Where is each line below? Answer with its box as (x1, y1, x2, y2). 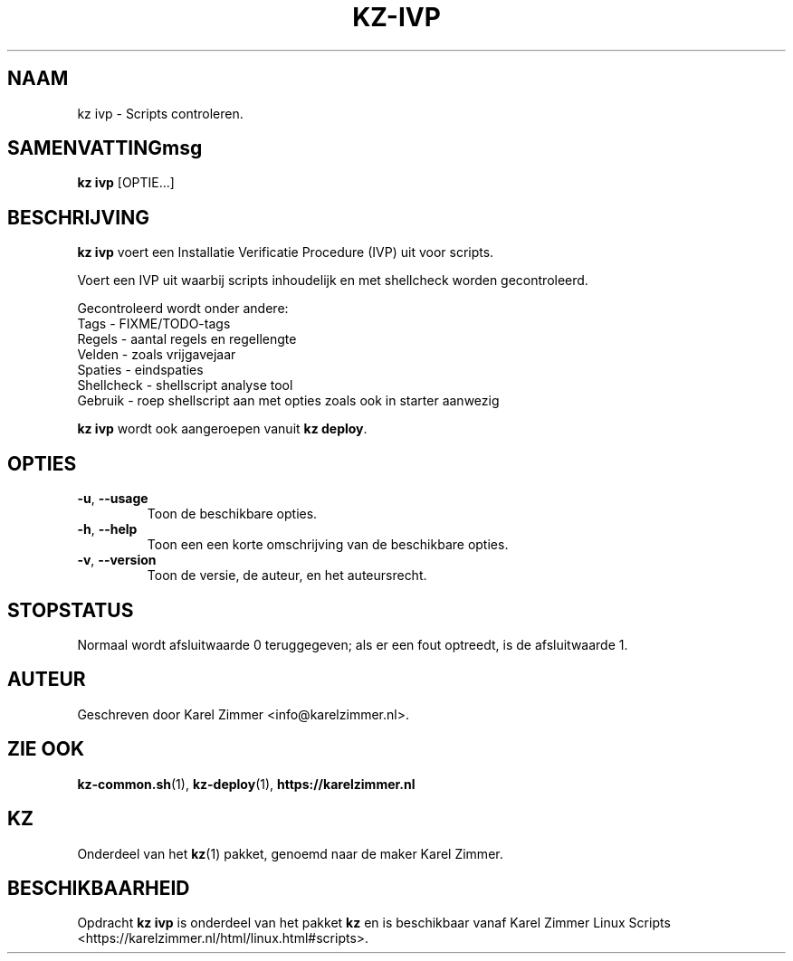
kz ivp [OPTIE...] (77, 175, 175, 191)
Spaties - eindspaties (77, 362, 204, 378)
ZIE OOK (7, 737, 85, 761)
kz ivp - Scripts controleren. (77, 105, 244, 121)
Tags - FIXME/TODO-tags (77, 316, 231, 332)
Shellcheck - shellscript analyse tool (77, 377, 293, 394)
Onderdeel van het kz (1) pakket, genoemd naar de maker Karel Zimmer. (77, 845, 503, 861)
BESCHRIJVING (7, 205, 149, 229)
